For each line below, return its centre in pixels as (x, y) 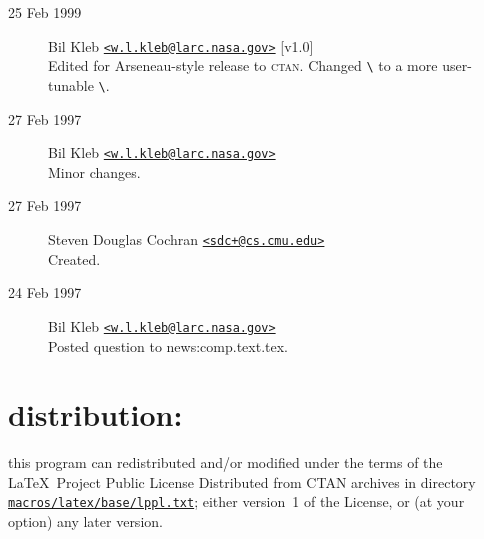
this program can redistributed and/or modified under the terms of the (225, 462)
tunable (71, 84)
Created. (74, 258)
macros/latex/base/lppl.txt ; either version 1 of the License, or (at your (236, 501)
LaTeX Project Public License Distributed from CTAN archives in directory (242, 481)
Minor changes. (94, 171)
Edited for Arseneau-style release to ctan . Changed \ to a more (243, 65)
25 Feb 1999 (45, 12)
